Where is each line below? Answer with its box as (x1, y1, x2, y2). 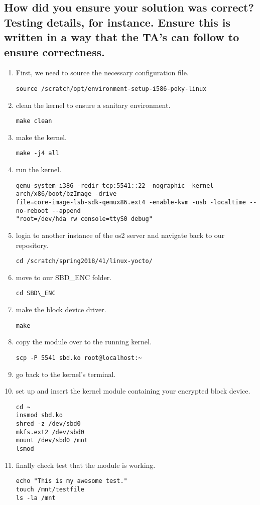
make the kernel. (16, 132, 67, 142)
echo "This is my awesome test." (16, 477, 127, 485)
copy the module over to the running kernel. (16, 336, 152, 347)
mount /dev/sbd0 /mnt (16, 437, 88, 444)
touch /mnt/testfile (16, 485, 84, 493)
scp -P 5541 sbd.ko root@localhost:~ (16, 354, 142, 361)
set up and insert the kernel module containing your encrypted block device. (16, 386, 250, 396)
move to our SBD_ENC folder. (16, 272, 112, 282)
